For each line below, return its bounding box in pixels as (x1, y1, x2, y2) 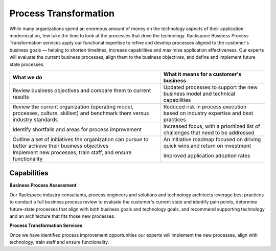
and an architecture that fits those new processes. (9, 213, 116, 219)
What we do (12, 74, 42, 81)
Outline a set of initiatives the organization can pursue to (12, 135, 149, 143)
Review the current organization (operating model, (12, 103, 134, 110)
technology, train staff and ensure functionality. (9, 239, 109, 245)
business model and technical (163, 90, 235, 97)
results (12, 93, 29, 100)
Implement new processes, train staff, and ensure (12, 149, 132, 156)
